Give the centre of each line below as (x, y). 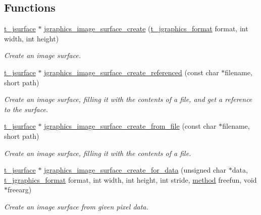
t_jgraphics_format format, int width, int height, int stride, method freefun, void (130, 179)
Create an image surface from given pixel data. (76, 206)
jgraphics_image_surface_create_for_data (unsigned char (135, 170)
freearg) (20, 190)
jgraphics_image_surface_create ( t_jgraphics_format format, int (146, 29)
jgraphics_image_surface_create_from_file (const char (130, 126)
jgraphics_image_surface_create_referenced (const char (132, 72)
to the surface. (26, 109)
